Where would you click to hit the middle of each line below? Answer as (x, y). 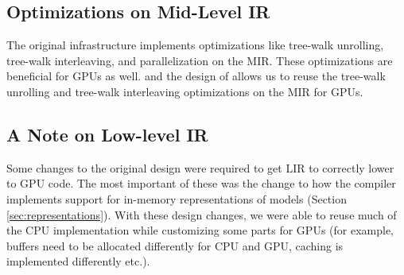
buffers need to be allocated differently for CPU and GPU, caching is (175, 245)
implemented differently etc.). (78, 261)
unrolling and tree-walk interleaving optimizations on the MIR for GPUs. (185, 91)
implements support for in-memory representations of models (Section (177, 198)
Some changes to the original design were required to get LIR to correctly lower (200, 167)
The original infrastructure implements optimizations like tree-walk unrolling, (195, 45)
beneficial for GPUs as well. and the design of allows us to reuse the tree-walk (196, 76)
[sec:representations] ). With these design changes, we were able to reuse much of (202, 214)
